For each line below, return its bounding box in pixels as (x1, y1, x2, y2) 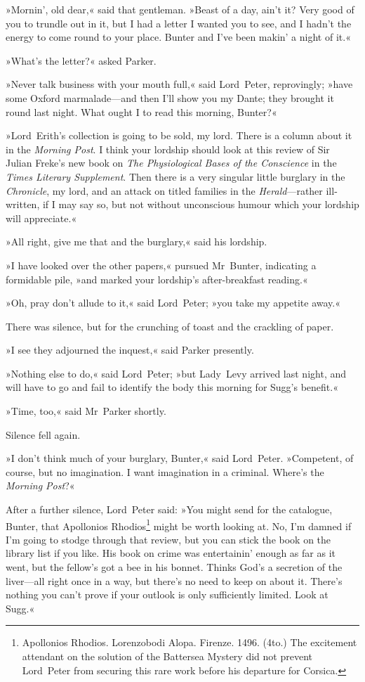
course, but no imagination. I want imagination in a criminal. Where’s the (6, 464, 324, 479)
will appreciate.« (6, 210, 77, 225)
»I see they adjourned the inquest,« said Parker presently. (6, 342, 254, 357)
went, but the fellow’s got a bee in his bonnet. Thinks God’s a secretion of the (6, 560, 343, 574)
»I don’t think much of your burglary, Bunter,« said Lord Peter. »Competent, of (6, 451, 354, 465)
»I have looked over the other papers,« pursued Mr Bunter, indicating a (6, 257, 317, 272)
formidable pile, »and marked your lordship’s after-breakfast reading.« (6, 271, 308, 286)
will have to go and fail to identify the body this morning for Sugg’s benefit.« (6, 380, 338, 394)
